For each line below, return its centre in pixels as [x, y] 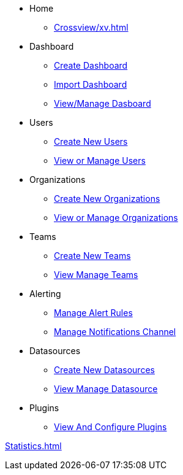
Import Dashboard [91, 84]
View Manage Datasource [106, 389]
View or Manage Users [100, 160]
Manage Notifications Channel [115, 332]
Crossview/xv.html [91, 27]
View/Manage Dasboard [103, 103]
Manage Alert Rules [93, 313]
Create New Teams [92, 256]
